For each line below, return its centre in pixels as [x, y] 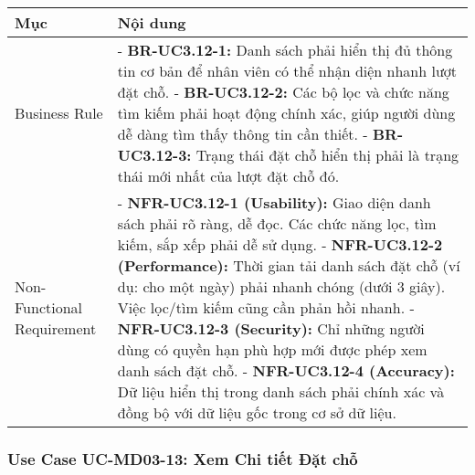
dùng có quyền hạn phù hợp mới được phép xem [272, 349]
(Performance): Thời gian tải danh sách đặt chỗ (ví [289, 265]
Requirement [56, 328]
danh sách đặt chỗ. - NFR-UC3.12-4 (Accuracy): [286, 370]
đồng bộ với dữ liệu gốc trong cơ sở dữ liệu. [257, 412]
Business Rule [59, 113]
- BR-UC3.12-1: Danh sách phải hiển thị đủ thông [285, 50]
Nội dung [152, 22]
